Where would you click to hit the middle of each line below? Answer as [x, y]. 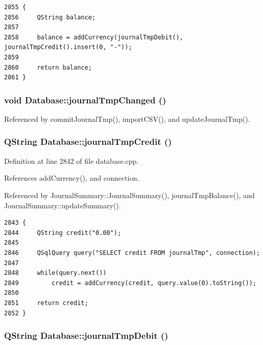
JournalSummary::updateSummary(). [63, 205]
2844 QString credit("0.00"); [63, 233]
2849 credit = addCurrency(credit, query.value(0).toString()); [130, 283]
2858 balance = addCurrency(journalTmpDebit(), [94, 37]
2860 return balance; [48, 67]
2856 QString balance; [50, 17]
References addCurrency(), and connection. [72, 178]
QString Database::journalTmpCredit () [88, 142]
